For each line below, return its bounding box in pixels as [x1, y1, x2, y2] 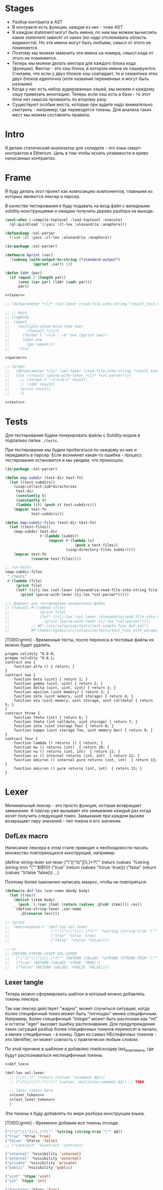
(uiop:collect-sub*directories [14, 484, 77, 489]
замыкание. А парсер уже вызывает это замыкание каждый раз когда [5, 807, 151, 813]
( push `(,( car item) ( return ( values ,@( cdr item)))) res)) [17, 902, 142, 907]
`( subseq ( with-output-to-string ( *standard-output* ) [9, 257, 120, 262]
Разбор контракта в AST [12, 19, 63, 25]
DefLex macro [5, 832, 49, 840]
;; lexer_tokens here [9, 1088, 53, 1093]
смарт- [127, 145, 142, 151]
